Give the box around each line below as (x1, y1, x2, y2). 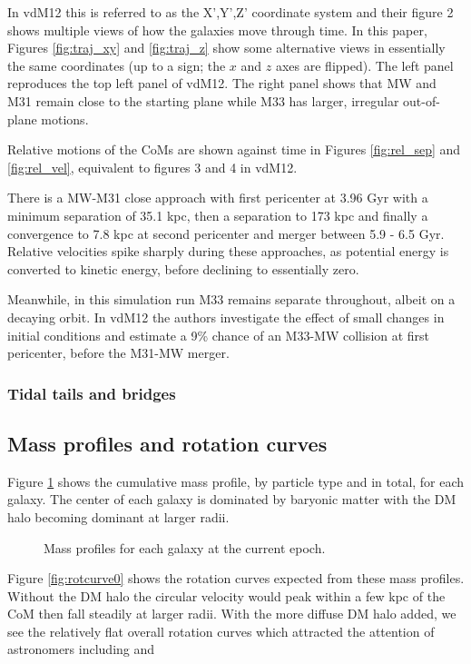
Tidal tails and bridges (7, 382, 176, 404)
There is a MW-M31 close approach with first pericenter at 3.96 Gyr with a (7, 188, 428, 207)
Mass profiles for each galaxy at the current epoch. (44, 538, 326, 557)
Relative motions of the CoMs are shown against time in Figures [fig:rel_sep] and (7, 140, 461, 159)
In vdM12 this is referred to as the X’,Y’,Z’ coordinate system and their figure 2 (7, 3, 454, 21)
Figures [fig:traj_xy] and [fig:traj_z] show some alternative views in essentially (7, 38, 446, 57)
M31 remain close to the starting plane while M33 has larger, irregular (7, 91, 399, 110)
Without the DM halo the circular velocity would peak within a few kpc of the (7, 586, 446, 605)
